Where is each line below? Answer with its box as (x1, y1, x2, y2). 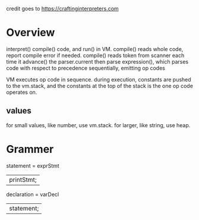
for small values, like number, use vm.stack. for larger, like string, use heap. (6, 121, 191, 128)
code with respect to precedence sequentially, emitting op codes (6, 64, 165, 71)
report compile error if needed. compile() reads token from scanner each (6, 52, 185, 59)
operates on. (6, 89, 37, 96)
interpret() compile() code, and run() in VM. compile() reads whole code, (6, 45, 184, 52)
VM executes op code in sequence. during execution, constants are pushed (6, 76, 191, 83)
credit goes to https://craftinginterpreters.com (6, 5, 119, 12)
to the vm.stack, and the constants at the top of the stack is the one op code (6, 82, 193, 89)
